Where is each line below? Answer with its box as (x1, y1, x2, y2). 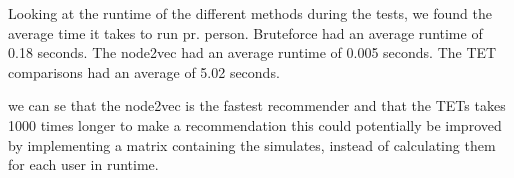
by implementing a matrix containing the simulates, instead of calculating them (8, 134, 496, 155)
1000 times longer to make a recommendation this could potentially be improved (8, 114, 502, 135)
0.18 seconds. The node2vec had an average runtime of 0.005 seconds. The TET (8, 42, 497, 63)
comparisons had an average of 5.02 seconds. (8, 61, 280, 82)
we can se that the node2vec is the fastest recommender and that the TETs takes (8, 95, 506, 116)
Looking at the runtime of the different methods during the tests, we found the (8, 3, 492, 23)
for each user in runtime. (8, 154, 159, 175)
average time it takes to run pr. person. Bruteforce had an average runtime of (8, 22, 483, 43)
